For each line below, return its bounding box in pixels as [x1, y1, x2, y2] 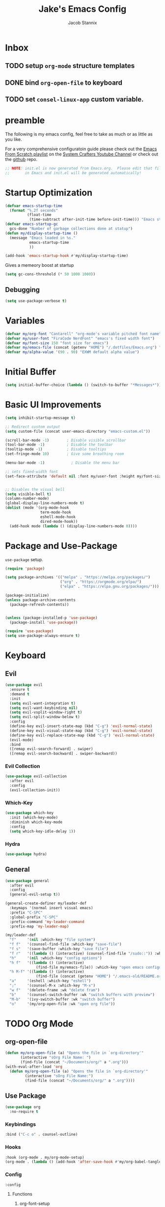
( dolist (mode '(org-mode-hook [5, 506, 69, 510]
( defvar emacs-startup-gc [5, 222, 58, 227]
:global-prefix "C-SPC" [9, 915, 58, 920]
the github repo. [5, 157, 38, 162]
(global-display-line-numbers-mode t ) [5, 501, 84, 506]
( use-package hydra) [5, 852, 48, 857]
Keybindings [5, 1121, 36, 1128]
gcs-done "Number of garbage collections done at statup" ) [9, 226, 133, 231]
